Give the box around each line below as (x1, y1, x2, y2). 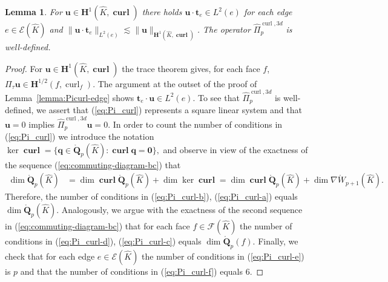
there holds (142, 5, 182, 18)
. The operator (197, 22, 251, 35)
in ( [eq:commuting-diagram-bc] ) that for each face (5, 219, 190, 232)
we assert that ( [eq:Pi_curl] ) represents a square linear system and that (36, 103, 302, 116)
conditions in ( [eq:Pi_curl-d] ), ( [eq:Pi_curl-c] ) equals (5, 234, 202, 247)
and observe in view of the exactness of (163, 143, 308, 156)
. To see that (192, 91, 240, 103)
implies (28, 117, 55, 130)
